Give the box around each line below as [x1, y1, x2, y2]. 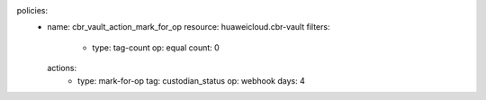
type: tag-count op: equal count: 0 [92, 41, 220, 53]
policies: [16, 5, 49, 15]
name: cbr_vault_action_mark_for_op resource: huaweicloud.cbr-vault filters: [47, 22, 330, 32]
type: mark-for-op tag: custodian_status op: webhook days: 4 [77, 75, 305, 86]
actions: [47, 63, 76, 74]
